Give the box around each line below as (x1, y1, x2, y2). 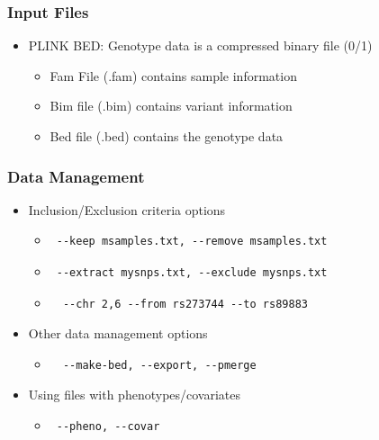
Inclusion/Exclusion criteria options (28, 200, 226, 219)
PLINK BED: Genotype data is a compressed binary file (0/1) (28, 36, 373, 55)
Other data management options (28, 324, 208, 343)
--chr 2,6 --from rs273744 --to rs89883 (62, 297, 308, 310)
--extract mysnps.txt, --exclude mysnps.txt (56, 266, 328, 279)
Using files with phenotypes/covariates (28, 385, 241, 404)
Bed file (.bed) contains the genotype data (50, 127, 284, 145)
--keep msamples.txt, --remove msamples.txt (56, 235, 328, 248)
